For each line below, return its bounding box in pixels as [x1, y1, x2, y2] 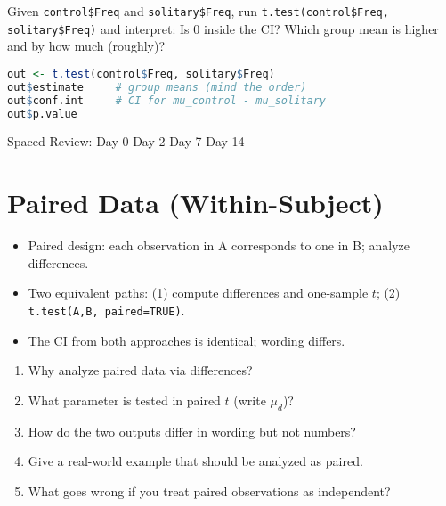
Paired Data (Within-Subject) [7, 184, 384, 221]
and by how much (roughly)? [7, 37, 166, 55]
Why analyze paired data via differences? [28, 361, 253, 379]
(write [233, 390, 266, 409]
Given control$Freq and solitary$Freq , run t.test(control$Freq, [7, 2, 389, 20]
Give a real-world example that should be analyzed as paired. [28, 452, 363, 470]
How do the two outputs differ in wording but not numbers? [28, 421, 356, 440]
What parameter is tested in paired [28, 390, 221, 409]
